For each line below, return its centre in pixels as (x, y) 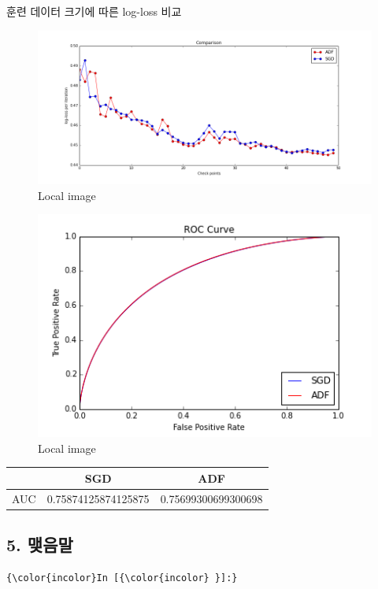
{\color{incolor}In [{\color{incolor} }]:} (122, 578)
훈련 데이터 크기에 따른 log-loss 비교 (94, 11)
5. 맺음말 (40, 545)
